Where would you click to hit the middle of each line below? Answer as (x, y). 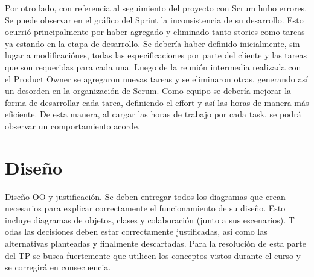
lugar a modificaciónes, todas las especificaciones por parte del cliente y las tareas (156, 55)
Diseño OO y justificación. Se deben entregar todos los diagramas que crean (145, 196)
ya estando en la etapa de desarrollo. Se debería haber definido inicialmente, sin (152, 43)
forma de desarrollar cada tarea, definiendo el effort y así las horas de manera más (157, 102)
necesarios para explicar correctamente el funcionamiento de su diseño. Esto (145, 208)
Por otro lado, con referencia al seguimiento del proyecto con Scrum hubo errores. (156, 8)
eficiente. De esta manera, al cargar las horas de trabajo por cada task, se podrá (153, 114)
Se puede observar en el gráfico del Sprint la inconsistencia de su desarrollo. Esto (154, 20)
